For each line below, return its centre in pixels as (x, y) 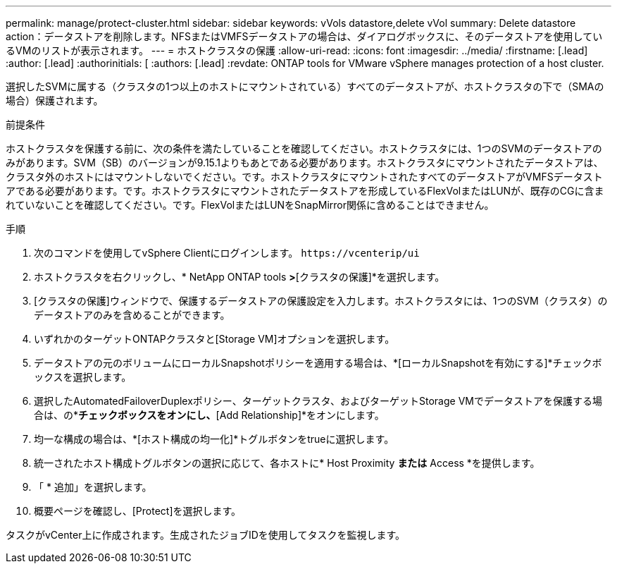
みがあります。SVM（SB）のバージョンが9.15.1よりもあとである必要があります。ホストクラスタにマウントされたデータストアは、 (305, 163)
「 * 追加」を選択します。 (93, 487)
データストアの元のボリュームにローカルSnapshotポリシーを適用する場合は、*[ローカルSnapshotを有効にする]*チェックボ (318, 363)
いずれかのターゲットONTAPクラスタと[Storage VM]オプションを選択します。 (214, 339)
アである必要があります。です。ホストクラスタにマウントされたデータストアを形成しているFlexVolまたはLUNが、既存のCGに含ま (305, 191)
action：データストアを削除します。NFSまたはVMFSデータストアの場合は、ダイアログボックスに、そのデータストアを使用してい (304, 36)
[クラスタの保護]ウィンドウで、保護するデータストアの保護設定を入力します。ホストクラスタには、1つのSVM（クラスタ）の (321, 301)
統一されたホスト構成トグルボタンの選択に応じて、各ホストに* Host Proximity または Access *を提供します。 (287, 463)
